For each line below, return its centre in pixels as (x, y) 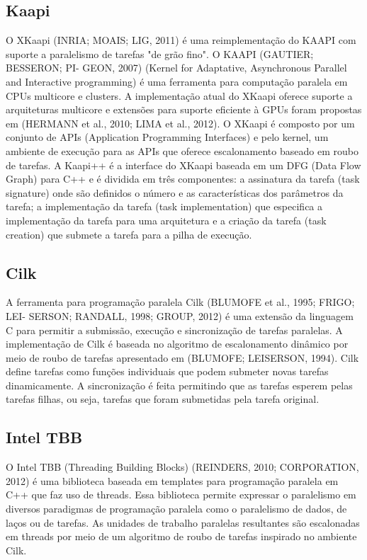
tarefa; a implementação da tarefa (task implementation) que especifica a (164, 206)
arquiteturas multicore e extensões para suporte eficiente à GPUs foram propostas (184, 109)
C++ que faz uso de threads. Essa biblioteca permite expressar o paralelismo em (181, 495)
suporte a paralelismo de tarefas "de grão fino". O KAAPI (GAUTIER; (160, 53)
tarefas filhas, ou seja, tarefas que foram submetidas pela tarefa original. (163, 399)
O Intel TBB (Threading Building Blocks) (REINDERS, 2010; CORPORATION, (182, 467)
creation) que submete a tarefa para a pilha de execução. (129, 234)
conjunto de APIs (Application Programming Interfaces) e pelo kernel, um (167, 137)
